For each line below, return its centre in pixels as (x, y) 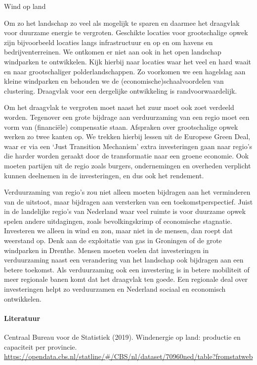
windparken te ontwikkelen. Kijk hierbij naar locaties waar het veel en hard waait (128, 61)
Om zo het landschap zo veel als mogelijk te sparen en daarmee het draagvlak (122, 23)
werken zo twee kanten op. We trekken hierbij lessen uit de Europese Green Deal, (127, 136)
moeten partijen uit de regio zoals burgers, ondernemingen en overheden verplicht (128, 165)
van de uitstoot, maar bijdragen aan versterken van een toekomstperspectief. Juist (128, 201)
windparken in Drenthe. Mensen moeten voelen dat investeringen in (107, 250)
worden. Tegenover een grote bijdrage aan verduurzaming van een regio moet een (127, 117)
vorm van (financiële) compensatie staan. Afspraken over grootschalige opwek (121, 127)
